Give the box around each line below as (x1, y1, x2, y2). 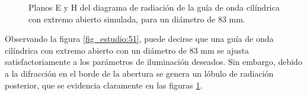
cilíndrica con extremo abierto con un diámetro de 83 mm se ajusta (5, 44, 250, 56)
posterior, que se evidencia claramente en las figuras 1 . (5, 78, 203, 91)
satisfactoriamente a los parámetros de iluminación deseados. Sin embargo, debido (5, 55, 302, 68)
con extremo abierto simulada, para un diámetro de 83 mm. (28, 12, 245, 25)
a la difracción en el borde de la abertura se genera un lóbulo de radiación (5, 67, 274, 79)
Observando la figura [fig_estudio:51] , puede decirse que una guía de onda (5, 32, 274, 45)
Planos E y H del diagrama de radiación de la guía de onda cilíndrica (28, 1, 280, 13)
